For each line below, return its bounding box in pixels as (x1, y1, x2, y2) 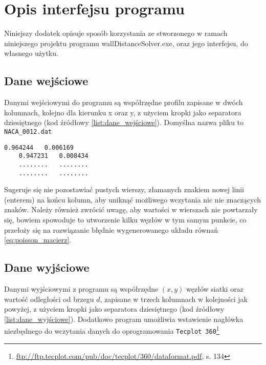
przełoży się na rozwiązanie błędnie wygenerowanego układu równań (4, 224, 218, 235)
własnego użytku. (4, 48, 58, 58)
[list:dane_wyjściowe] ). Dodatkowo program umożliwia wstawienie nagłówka (4, 313, 243, 324)
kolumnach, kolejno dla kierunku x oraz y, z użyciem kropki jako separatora (4, 107, 241, 117)
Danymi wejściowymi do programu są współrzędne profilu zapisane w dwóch (4, 97, 243, 108)
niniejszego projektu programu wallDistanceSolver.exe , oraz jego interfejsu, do (4, 37, 248, 48)
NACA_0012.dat (4, 128, 52, 135)
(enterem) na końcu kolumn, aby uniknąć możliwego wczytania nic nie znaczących (4, 194, 261, 205)
